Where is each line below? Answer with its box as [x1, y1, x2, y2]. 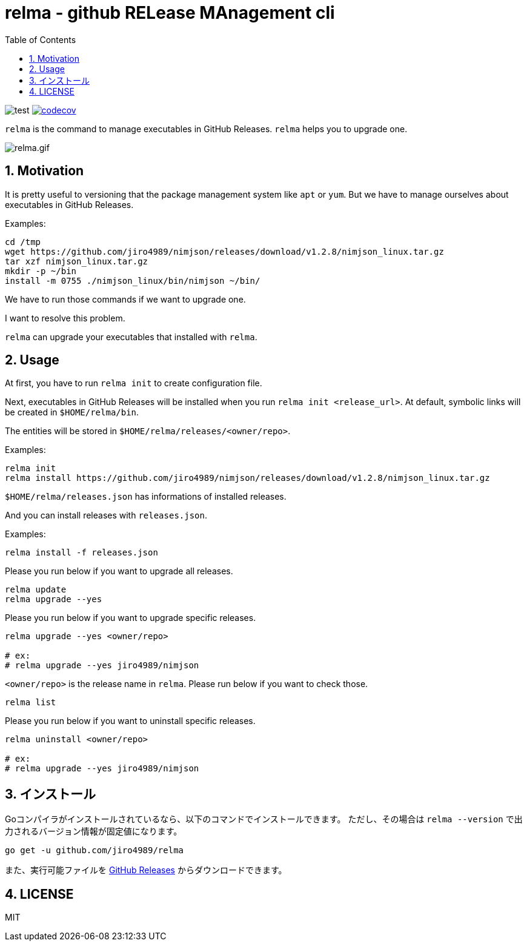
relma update [5, 585, 67, 595]
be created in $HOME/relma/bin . [5, 407, 139, 418]
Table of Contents [5, 34, 76, 45]
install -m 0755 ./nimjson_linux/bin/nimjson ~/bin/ [5, 275, 260, 286]
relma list [5, 697, 56, 708]
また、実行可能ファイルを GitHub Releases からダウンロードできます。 [5, 865, 287, 876]
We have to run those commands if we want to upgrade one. [5, 294, 246, 304]
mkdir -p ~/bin [5, 266, 77, 276]
